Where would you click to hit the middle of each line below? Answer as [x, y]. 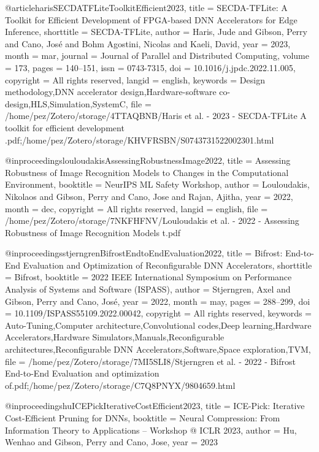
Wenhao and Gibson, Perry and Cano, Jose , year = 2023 [111, 442]
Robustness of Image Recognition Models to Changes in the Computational [147, 172]
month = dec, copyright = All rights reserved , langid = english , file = [136, 208]
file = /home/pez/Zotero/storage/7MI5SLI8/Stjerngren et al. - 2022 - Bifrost [150, 361]
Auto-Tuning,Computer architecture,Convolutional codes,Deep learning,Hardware [158, 325]
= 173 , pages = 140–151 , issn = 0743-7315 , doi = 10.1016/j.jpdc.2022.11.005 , [150, 67]
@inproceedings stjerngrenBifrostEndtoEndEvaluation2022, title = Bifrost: [144, 253]
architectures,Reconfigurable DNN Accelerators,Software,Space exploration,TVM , [158, 349]
